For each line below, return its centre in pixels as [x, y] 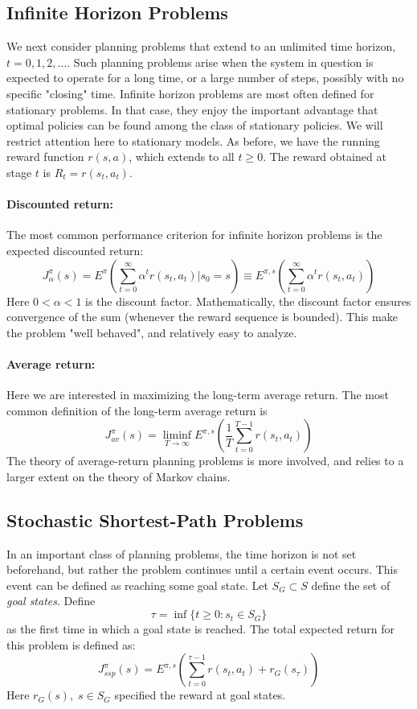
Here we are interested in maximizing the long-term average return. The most [198, 395]
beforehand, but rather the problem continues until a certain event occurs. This [202, 569]
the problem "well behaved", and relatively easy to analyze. [152, 332]
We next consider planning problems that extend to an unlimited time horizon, [201, 46]
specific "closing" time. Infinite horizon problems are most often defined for [190, 93]
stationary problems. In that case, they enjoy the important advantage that [192, 109]
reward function [45, 157]
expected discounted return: [75, 250]
